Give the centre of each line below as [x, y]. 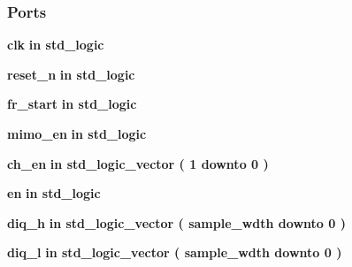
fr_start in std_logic [72, 104]
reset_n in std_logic [71, 74]
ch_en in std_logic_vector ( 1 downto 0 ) [138, 163]
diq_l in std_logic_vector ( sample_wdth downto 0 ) [175, 252]
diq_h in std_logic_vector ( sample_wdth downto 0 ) [176, 222]
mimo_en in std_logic [77, 133]
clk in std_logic [56, 45]
